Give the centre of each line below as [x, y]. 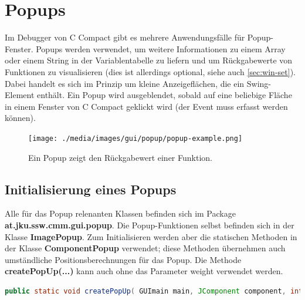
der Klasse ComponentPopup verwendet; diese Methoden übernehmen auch [145, 248]
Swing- [259, 83]
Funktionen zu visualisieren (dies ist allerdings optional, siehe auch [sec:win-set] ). [150, 71]
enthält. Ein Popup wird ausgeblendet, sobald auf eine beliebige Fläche [165, 95]
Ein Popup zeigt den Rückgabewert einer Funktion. [120, 157]
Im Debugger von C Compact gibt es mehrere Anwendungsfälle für [125, 37]
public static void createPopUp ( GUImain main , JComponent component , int [154, 291]
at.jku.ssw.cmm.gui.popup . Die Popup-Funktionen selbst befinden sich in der [150, 225]
